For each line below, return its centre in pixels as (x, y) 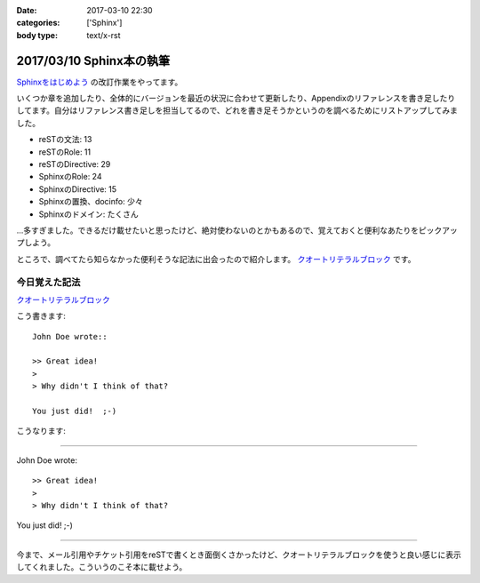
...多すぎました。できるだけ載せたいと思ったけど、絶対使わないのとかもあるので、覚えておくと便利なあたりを (218, 230)
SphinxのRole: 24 (70, 177)
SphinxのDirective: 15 (78, 189)
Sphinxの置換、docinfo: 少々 (91, 202)
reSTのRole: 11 (65, 152)
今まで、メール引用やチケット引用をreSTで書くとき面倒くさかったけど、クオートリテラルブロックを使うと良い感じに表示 (239, 555)
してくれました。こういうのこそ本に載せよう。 (102, 567)
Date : (27, 10)
